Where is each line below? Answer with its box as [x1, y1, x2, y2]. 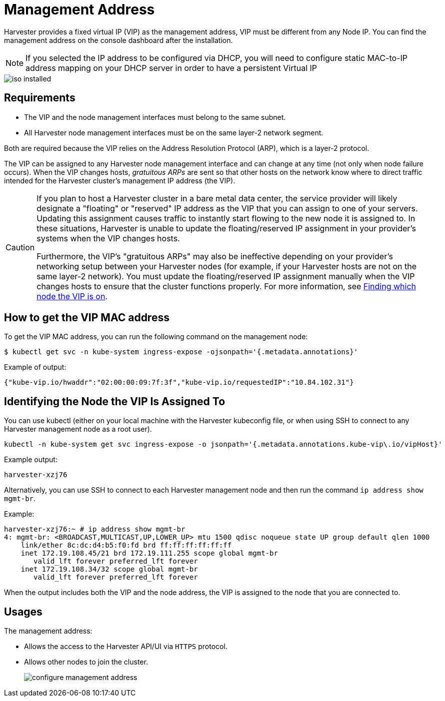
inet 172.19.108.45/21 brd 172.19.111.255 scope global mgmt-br [20, 549, 278, 558]
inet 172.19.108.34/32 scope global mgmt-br [20, 565, 198, 574]
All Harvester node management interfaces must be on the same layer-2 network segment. [24, 128, 323, 137]
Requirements [4, 91, 75, 104]
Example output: [4, 455, 57, 464]
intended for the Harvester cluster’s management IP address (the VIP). [4, 176, 235, 185]
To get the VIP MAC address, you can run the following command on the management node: [4, 332, 308, 341]
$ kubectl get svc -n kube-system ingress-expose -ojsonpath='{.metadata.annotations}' [4, 348, 358, 356]
